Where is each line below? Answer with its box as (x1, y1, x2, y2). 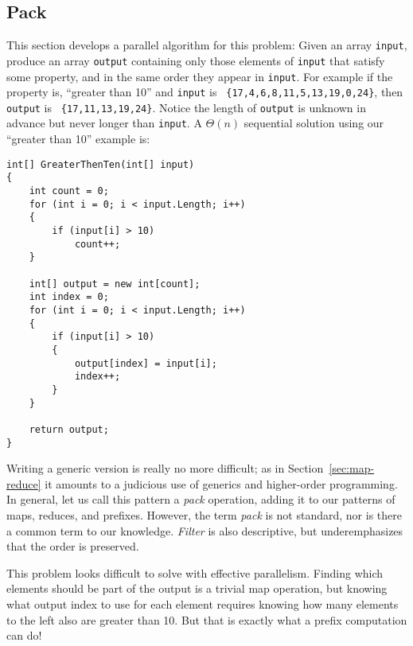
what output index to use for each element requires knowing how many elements (6, 595, 399, 612)
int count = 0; (29, 185, 109, 197)
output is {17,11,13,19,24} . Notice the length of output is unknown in (6, 99, 366, 115)
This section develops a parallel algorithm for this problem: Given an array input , (6, 37, 407, 53)
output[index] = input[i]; (74, 357, 217, 369)
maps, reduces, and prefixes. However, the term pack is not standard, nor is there (6, 506, 402, 523)
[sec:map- (329, 460, 375, 477)
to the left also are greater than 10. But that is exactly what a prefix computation (6, 611, 407, 628)
